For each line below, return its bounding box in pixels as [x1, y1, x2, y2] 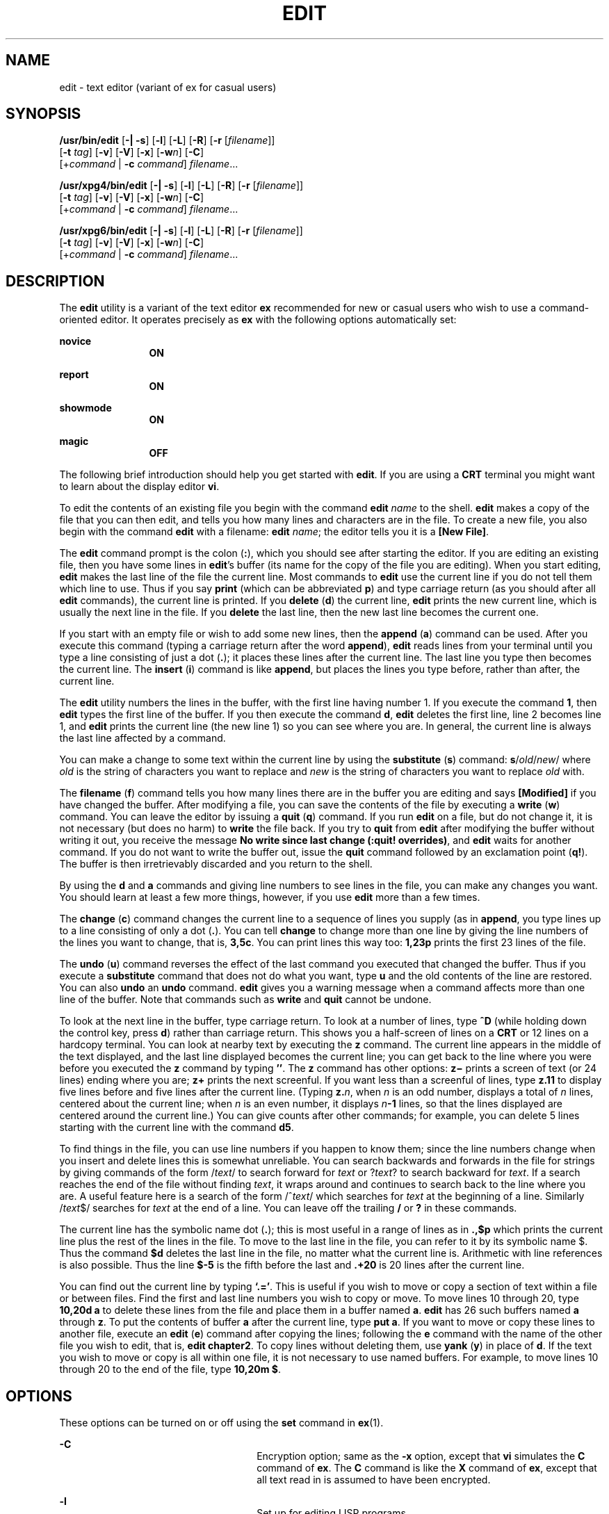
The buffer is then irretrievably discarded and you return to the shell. [59, 858, 373, 870]
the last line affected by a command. [59, 732, 226, 744]
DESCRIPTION [6, 272, 105, 290]
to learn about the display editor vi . [59, 480, 220, 493]
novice [59, 335, 92, 348]
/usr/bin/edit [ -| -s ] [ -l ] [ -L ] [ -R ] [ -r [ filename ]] [59, 134, 275, 147]
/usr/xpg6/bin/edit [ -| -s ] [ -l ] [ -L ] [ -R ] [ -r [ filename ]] [59, 225, 303, 237]
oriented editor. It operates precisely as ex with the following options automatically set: [59, 314, 457, 326]
